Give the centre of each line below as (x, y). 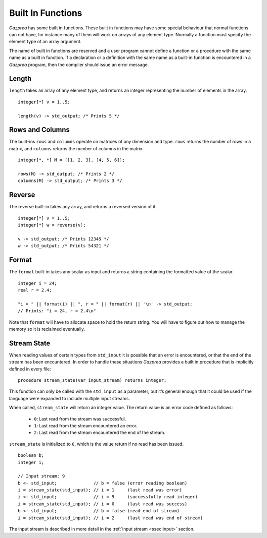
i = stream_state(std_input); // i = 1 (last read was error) (100, 490)
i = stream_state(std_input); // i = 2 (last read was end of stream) (111, 518)
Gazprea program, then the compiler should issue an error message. (79, 64)
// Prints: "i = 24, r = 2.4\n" (57, 311)
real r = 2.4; (35, 290)
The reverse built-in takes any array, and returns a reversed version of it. (83, 207)
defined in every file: (30, 369)
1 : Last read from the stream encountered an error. (86, 425)
